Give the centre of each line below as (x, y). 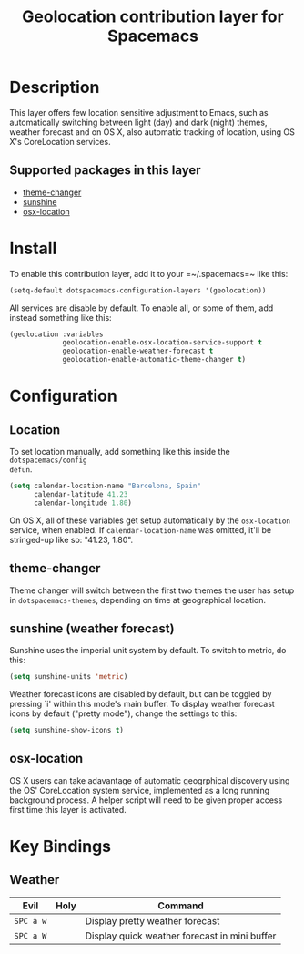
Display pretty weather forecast (152, 920)
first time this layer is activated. (68, 809)
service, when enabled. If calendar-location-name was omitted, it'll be (140, 529)
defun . (21, 469)
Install (33, 248)
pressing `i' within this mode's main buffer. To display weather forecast (142, 704)
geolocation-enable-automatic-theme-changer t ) (154, 360)
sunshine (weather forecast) (92, 628)
